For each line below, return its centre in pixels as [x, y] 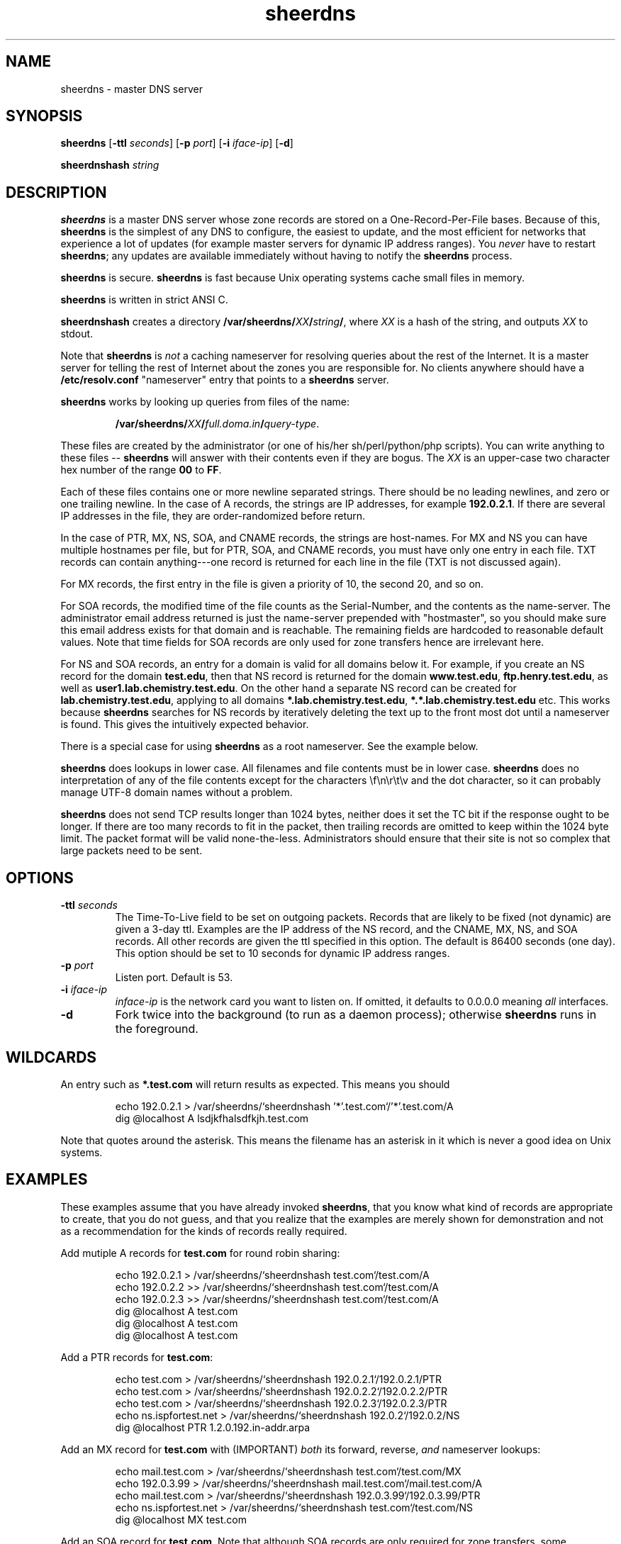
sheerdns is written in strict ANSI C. [144, 300]
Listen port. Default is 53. [174, 978]
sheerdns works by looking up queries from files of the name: [205, 402]
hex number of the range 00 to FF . [141, 470]
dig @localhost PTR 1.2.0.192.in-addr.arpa [213, 1427]
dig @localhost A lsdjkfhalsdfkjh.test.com [212, 1118]
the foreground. [157, 1029]
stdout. [77, 334]
